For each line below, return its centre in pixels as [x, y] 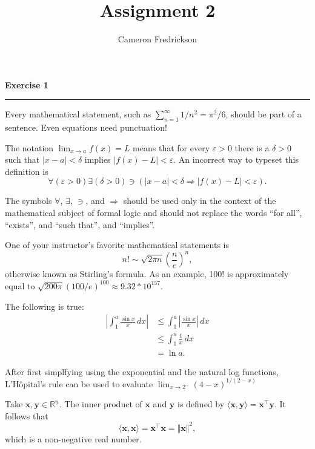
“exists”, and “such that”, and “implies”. [80, 224]
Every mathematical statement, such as [78, 114]
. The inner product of [101, 404]
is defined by [201, 404]
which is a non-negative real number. [73, 438]
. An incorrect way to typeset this [236, 159]
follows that [27, 415]
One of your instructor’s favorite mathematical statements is [117, 245]
